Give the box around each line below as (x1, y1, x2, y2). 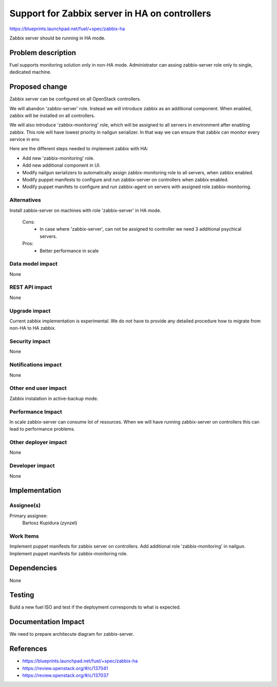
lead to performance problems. (9, 426, 75, 432)
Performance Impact (9, 408, 63, 415)
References (9, 644, 47, 653)
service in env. (9, 136, 41, 143)
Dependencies (9, 564, 57, 573)
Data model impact (9, 260, 58, 268)
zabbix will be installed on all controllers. (9, 112, 95, 118)
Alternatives (9, 196, 41, 204)
